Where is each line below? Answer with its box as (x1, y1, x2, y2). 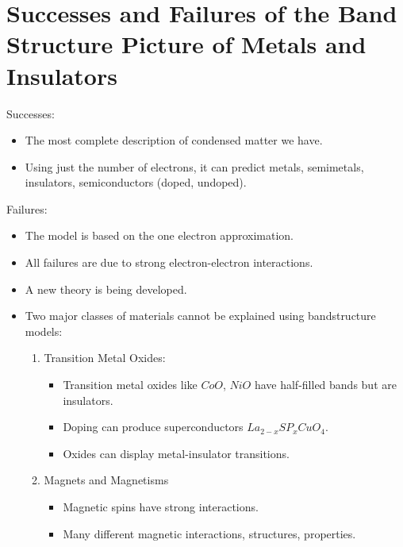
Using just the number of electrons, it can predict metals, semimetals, (25, 158, 364, 175)
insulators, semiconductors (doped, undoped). (25, 174, 247, 191)
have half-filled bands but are (254, 376, 397, 393)
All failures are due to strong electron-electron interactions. (25, 254, 313, 271)
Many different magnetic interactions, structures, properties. (63, 525, 356, 541)
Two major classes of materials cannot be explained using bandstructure (25, 307, 376, 324)
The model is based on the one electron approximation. (25, 227, 294, 244)
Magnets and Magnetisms (44, 472, 169, 488)
